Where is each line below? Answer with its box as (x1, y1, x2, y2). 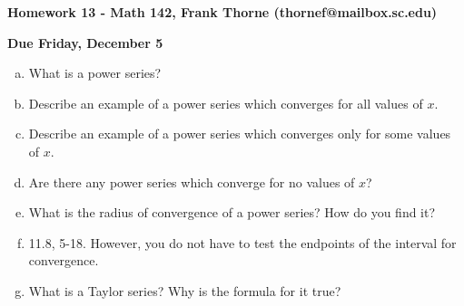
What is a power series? (28, 63, 162, 82)
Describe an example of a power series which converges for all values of (28, 93, 423, 112)
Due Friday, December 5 (7, 33, 163, 52)
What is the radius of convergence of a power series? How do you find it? (28, 203, 436, 222)
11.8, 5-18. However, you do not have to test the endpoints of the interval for (28, 233, 457, 252)
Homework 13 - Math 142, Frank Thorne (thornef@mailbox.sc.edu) (7, 3, 438, 21)
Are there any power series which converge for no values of (28, 172, 355, 191)
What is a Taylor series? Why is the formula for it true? (28, 281, 341, 300)
